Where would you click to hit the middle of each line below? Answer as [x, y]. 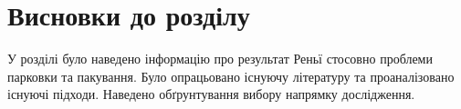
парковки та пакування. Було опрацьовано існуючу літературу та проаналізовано [231, 76]
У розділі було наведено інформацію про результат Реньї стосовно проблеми [220, 59]
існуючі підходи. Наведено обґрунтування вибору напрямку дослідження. [211, 94]
